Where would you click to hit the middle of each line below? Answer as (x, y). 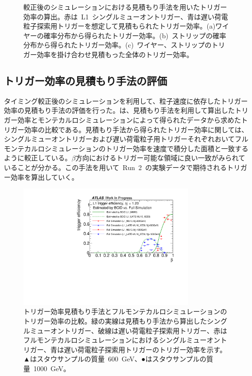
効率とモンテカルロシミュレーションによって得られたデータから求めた (129, 119)
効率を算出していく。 (44, 177)
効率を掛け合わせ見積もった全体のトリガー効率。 (115, 54)
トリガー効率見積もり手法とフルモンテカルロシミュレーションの (125, 311)
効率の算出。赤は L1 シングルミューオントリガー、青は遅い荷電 (126, 16)
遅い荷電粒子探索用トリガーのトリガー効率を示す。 (145, 349)
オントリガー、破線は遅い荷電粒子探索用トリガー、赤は (139, 330)
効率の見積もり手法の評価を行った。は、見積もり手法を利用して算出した (119, 110)
